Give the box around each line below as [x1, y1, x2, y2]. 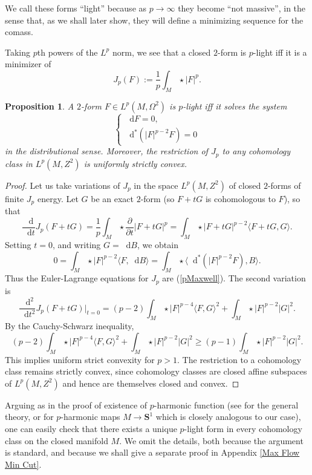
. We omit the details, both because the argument [119, 434, 304, 447]
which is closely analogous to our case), [155, 410, 301, 423]
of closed [229, 179, 261, 191]
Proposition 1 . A [5, 99, 74, 112]
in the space [134, 179, 178, 191]
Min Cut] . [5, 457, 42, 470]
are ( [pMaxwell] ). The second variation [162, 272, 306, 284]
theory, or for [5, 410, 54, 423]
